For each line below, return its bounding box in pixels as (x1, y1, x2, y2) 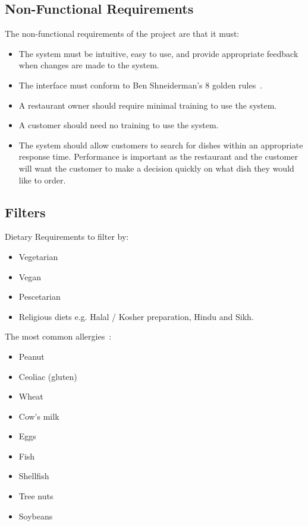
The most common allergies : (5, 330, 112, 343)
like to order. (18, 173, 66, 186)
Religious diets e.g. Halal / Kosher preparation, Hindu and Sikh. (18, 310, 254, 322)
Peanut (18, 350, 45, 362)
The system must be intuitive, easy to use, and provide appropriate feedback (18, 47, 298, 59)
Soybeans (18, 509, 53, 522)
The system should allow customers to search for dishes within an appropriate (18, 138, 303, 151)
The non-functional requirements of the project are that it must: (5, 27, 240, 40)
